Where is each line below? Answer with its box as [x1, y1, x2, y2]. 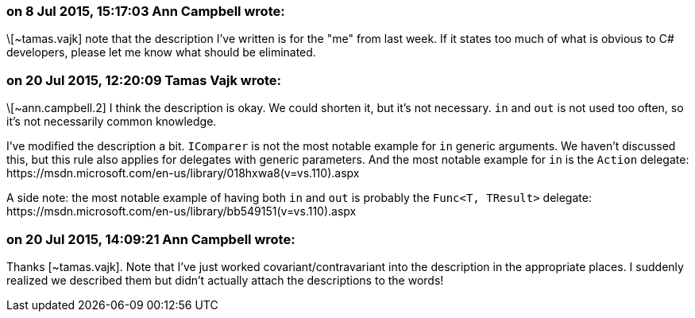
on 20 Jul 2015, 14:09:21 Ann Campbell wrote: [6, 231, 295, 247]
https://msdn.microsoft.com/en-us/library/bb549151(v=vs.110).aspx [6, 204, 357, 219]
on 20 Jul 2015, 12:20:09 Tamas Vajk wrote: [6, 72, 281, 88]
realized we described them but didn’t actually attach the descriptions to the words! [6, 273, 444, 287]
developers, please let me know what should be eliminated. [6, 45, 316, 60]
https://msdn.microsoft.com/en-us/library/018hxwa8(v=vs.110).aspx [6, 166, 360, 180]
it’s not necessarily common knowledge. [6, 114, 217, 129]
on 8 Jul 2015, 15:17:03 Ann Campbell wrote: [6, 3, 285, 19]
